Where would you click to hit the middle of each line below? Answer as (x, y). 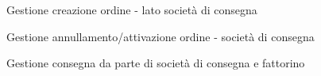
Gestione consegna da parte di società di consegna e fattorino (156, 63)
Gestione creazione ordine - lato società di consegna (132, 9)
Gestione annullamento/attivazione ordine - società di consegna (160, 36)
